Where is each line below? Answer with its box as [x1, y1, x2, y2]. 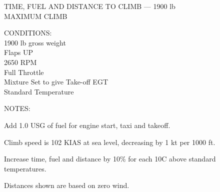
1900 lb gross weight [4, 37, 66, 47]
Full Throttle [4, 66, 44, 77]
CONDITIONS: [4, 27, 52, 38]
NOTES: [4, 103, 30, 113]
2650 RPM [4, 56, 37, 67]
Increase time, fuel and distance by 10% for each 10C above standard [4, 153, 216, 164]
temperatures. [4, 163, 46, 173]
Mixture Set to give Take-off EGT [4, 76, 108, 87]
